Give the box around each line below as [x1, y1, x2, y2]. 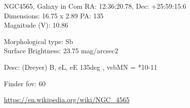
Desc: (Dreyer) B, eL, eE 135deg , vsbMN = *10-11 [4, 62, 157, 72]
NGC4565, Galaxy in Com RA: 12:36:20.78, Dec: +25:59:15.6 [4, 1, 187, 11]
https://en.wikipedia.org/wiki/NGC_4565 [4, 94, 130, 105]
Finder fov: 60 [4, 78, 46, 88]
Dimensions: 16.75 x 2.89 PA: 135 [4, 10, 104, 20]
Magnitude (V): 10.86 [4, 20, 69, 30]
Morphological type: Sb [4, 36, 73, 46]
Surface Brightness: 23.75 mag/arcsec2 [4, 46, 119, 56]
